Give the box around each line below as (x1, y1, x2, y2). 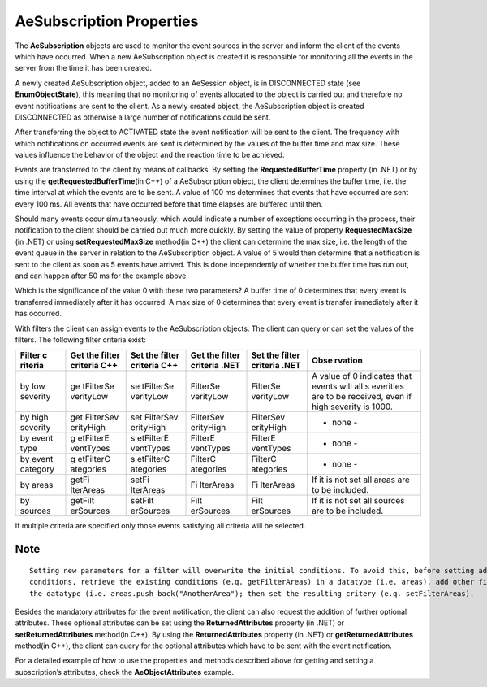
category (19, 463, 55, 475)
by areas (19, 480, 54, 491)
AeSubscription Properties (15, 12, 199, 30)
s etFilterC (130, 454, 170, 465)
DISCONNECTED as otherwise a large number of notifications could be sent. (15, 112, 271, 122)
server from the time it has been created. (15, 63, 153, 73)
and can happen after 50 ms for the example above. (15, 271, 188, 280)
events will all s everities (311, 380, 405, 392)
